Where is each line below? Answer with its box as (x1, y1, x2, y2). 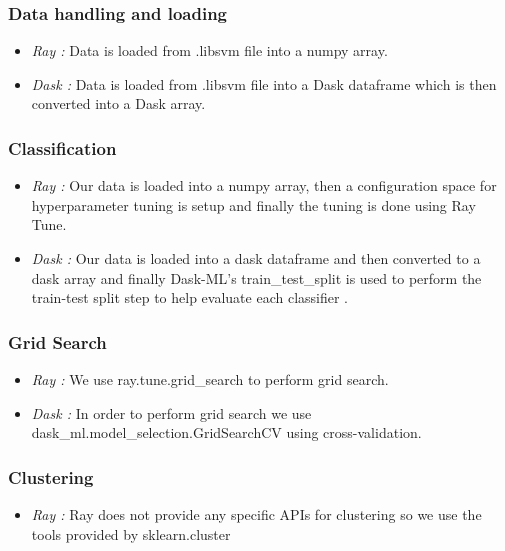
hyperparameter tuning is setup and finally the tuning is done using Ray (31, 194, 476, 215)
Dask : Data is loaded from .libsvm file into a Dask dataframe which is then (31, 73, 497, 94)
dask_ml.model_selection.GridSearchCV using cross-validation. (31, 422, 422, 443)
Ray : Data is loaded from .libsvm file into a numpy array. (31, 40, 388, 61)
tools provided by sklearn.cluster (31, 523, 231, 544)
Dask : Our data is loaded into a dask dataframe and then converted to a (31, 248, 481, 268)
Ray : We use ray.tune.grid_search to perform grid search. (31, 369, 389, 389)
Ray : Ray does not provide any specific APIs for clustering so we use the (31, 504, 482, 524)
